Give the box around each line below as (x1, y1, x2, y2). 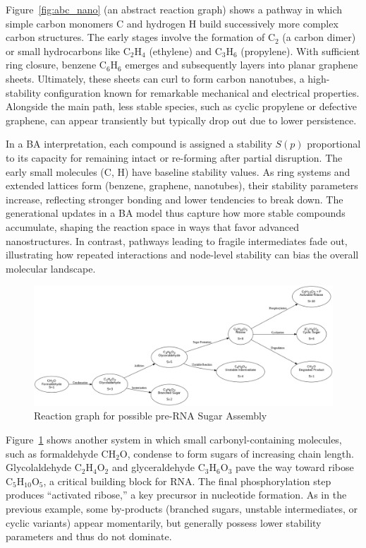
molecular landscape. (6, 261, 96, 275)
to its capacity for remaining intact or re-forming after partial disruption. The (6, 150, 343, 165)
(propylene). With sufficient (240, 43, 360, 58)
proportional (307, 136, 361, 151)
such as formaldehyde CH (6, 446, 116, 460)
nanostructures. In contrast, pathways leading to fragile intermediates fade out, (6, 233, 348, 248)
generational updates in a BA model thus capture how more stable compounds (6, 205, 346, 220)
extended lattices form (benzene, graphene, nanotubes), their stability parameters (6, 178, 358, 193)
